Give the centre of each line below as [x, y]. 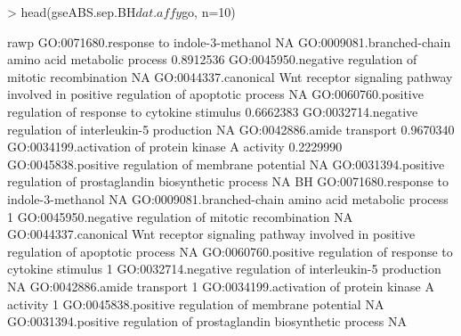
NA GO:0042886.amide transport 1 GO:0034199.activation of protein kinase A [221, 286]
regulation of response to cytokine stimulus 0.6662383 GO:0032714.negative [213, 111]
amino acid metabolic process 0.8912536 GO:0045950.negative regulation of [212, 59]
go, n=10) [209, 12]
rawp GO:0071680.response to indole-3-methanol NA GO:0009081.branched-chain [229, 41]
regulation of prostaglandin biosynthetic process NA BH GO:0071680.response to [228, 181]
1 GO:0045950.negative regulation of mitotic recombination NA [180, 216]
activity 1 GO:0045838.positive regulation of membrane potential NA [196, 303]
